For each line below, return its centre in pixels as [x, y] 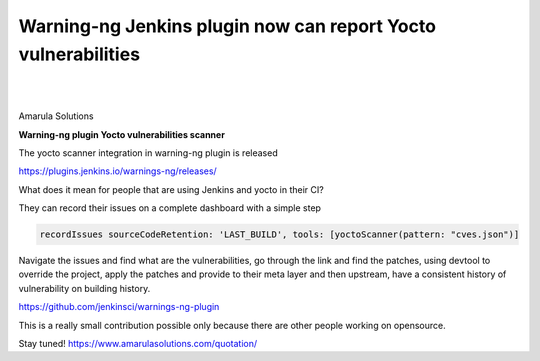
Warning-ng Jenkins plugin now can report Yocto [227, 26]
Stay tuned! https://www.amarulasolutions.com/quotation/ [138, 343]
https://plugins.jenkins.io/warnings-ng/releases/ [117, 171]
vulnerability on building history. [84, 288]
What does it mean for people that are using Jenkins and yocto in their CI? [171, 189]
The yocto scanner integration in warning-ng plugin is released [148, 152]
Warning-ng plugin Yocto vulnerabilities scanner [121, 134]
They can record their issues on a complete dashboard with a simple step [170, 208]
